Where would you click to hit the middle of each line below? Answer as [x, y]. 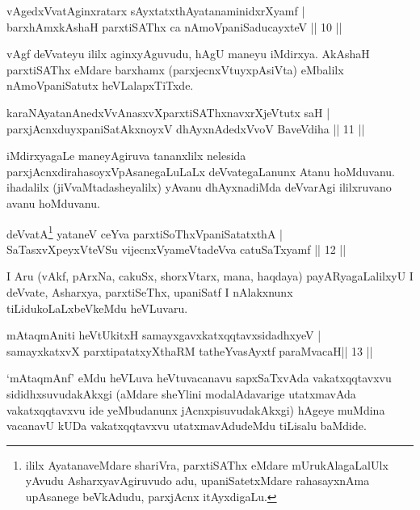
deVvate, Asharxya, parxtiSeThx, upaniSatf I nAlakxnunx [150, 291]
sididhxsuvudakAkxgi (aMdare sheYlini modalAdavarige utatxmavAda [181, 393]
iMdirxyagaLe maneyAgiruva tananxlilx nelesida [126, 156]
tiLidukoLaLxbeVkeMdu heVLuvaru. [97, 308]
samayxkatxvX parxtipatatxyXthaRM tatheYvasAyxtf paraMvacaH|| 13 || [190, 350]
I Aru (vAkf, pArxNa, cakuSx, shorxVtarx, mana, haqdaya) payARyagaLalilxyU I [210, 276]
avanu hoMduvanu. [53, 202]
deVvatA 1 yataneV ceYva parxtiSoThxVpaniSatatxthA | [145, 232]
